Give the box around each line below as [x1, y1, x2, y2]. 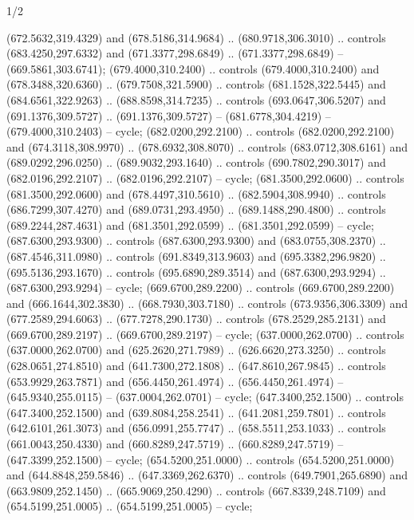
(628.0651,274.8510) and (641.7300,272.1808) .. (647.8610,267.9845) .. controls [6, 357, 386, 374]
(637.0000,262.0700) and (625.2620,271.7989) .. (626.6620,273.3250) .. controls [6, 341, 386, 358]
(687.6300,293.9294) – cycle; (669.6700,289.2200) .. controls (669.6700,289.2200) [6, 279, 395, 296]
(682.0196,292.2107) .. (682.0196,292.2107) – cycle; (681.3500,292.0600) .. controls [6, 169, 404, 186]
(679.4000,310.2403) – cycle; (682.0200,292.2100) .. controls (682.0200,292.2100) [6, 123, 395, 140]
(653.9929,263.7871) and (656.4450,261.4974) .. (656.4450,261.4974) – [6, 372, 344, 389]
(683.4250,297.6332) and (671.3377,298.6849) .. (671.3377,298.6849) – [6, 45, 344, 61]
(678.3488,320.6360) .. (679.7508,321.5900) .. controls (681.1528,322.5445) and [6, 76, 386, 93]
